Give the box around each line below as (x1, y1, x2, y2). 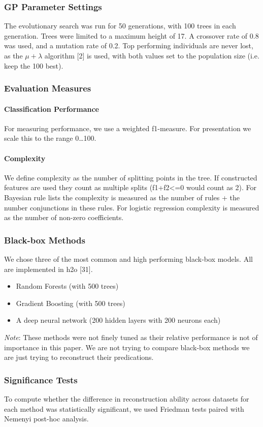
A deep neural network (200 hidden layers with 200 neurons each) (16, 315, 221, 325)
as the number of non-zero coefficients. (4, 212, 124, 223)
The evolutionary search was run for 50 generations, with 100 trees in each (4, 20, 236, 31)
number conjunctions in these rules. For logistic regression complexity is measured (4, 202, 259, 212)
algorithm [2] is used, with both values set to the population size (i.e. (44, 50, 259, 60)
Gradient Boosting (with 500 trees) (16, 297, 125, 308)
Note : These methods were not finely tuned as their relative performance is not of (4, 331, 258, 342)
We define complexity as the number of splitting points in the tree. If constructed (4, 172, 257, 182)
